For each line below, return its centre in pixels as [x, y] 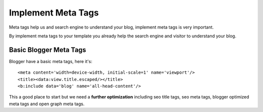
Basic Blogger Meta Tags [47, 50]
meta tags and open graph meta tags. [47, 104]
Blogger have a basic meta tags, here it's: [51, 61]
